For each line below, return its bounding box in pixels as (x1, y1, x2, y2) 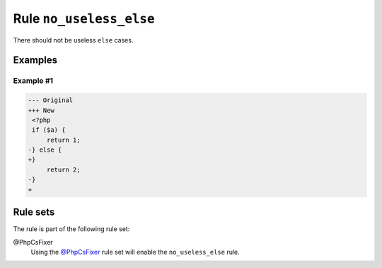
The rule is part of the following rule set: (13, 225, 130, 233)
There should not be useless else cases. (13, 35, 134, 44)
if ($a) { (32, 126, 66, 134)
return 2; (46, 165, 81, 174)
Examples (13, 54, 58, 67)
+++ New (28, 106, 54, 114)
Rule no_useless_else (13, 11, 155, 26)
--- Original (28, 96, 74, 104)
